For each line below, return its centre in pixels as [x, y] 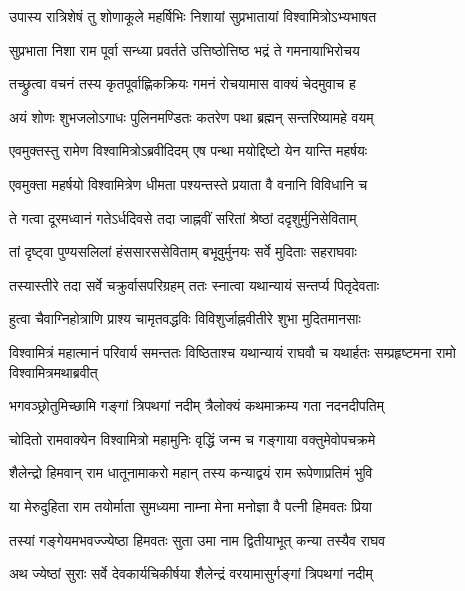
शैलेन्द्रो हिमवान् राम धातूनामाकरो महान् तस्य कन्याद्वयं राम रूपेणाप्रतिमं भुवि [191, 472]
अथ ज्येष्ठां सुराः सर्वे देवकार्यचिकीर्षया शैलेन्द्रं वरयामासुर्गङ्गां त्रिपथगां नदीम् [191, 573]
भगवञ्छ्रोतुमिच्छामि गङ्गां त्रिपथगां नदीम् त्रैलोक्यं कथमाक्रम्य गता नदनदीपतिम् [196, 405]
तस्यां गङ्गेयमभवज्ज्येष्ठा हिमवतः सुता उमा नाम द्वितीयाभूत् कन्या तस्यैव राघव [197, 539]
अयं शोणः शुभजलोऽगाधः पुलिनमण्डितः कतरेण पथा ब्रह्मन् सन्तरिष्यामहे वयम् [191, 116]
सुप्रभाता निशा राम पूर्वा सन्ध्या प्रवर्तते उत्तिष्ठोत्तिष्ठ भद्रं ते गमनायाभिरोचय [184, 49]
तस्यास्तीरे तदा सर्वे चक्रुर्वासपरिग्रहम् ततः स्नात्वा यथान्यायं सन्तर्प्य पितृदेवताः [194, 284]
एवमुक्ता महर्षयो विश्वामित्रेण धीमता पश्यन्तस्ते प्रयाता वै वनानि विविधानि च [188, 183]
